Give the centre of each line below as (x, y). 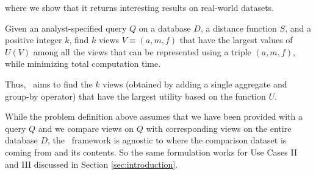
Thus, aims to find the (49, 84)
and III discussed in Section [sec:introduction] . (92, 164)
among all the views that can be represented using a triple (142, 51)
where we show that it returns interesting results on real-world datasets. (139, 7)
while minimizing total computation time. (83, 63)
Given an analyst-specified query (66, 28)
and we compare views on (86, 128)
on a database (165, 28)
